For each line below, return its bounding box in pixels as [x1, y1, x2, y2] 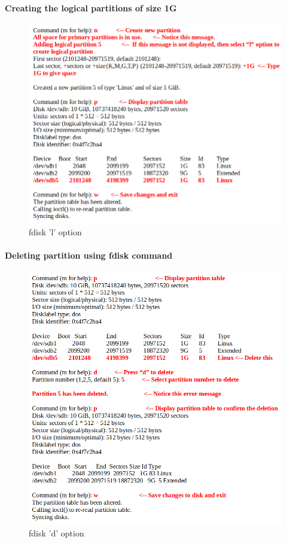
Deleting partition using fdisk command [5, 249, 173, 262]
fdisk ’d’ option [29, 526, 84, 539]
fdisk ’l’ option [29, 226, 82, 238]
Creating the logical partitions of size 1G [5, 1, 177, 14]
